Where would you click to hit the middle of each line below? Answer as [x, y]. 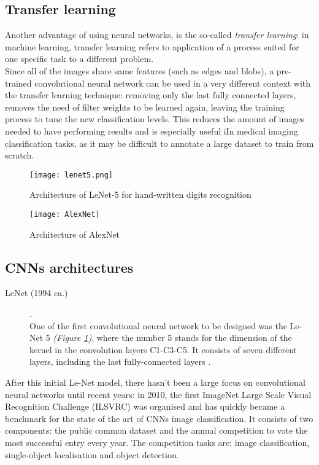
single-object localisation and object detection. [92, 454]
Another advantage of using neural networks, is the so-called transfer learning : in [157, 35]
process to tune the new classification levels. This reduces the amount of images [155, 119]
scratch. [20, 155]
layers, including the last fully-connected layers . [120, 361]
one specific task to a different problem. [79, 59]
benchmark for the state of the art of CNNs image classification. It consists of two [159, 418]
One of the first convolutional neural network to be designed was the [158, 325]
